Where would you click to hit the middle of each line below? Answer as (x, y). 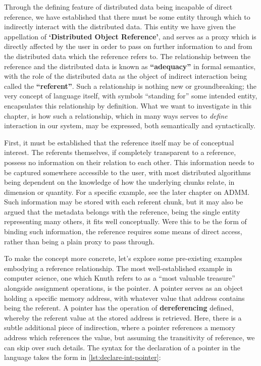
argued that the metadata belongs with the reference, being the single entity (122, 211)
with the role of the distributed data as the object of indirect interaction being (126, 76)
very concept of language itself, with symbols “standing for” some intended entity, (131, 96)
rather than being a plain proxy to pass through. (80, 241)
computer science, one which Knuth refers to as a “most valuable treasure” (120, 278)
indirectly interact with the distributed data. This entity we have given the (120, 27)
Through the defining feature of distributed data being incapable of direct (118, 7)
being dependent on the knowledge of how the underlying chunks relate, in (119, 182)
